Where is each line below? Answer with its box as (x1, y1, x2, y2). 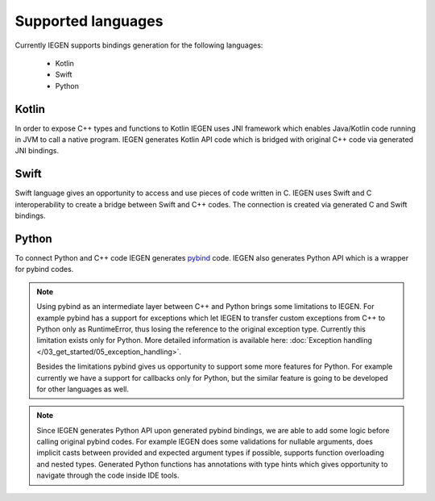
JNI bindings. (14, 146, 60, 156)
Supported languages (14, 12, 164, 30)
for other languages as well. (36, 384, 129, 394)
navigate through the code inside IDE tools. (36, 470, 180, 480)
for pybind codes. (14, 265, 74, 274)
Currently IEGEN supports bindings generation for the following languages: (14, 40, 263, 50)
